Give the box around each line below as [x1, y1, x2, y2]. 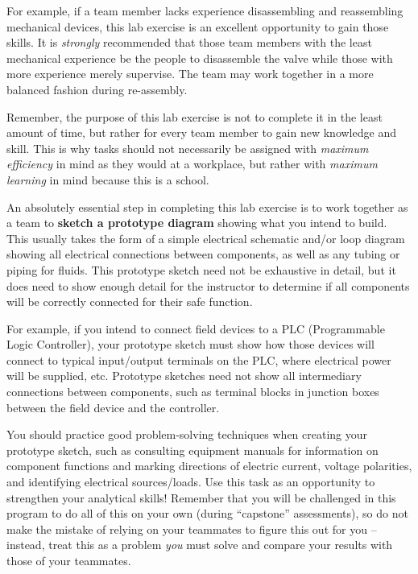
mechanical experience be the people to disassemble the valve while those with [6, 49, 393, 66]
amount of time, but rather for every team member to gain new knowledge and [6, 124, 396, 141]
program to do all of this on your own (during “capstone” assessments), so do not [6, 505, 408, 522]
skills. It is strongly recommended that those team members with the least [6, 34, 372, 51]
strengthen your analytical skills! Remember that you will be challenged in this [6, 489, 396, 506]
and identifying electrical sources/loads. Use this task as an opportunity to [6, 473, 375, 490]
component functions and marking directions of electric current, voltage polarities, [6, 457, 412, 474]
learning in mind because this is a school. [6, 171, 209, 188]
